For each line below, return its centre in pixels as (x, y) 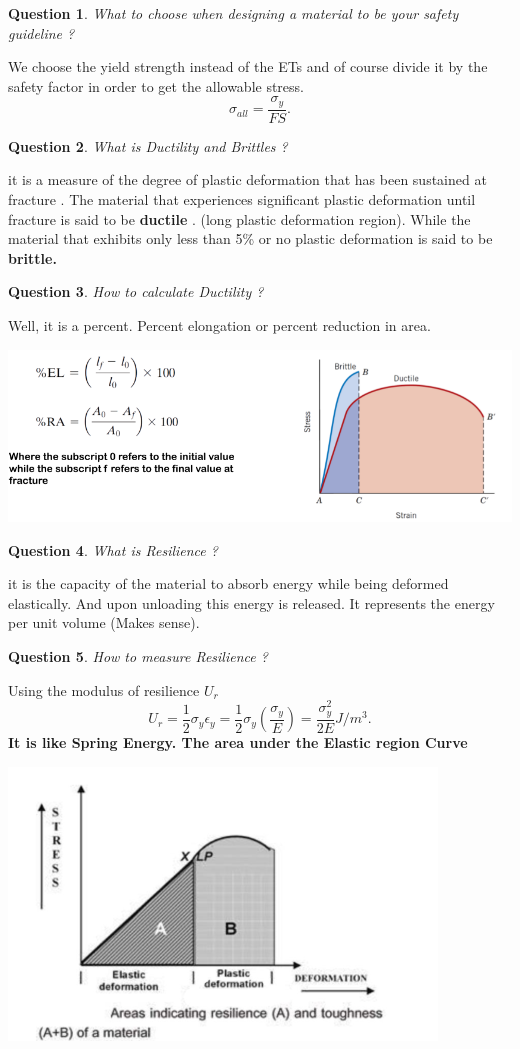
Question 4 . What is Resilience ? (113, 549)
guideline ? (41, 32)
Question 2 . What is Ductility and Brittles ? (148, 145)
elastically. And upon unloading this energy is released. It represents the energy (251, 602)
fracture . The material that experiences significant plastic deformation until (242, 199)
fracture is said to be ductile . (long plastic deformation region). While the (239, 218)
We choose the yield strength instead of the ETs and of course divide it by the (248, 66)
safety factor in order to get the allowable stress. (156, 85)
